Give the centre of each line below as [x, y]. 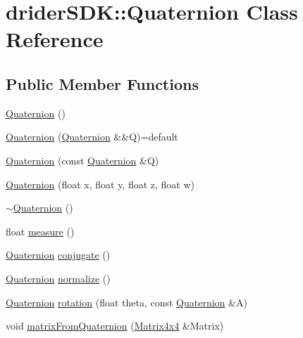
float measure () [40, 231]
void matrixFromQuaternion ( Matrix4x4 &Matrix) [115, 326]
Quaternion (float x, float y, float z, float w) [100, 184]
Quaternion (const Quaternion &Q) [82, 160]
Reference [55, 39]
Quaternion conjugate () [58, 255]
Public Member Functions [102, 83]
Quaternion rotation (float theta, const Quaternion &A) [126, 302]
